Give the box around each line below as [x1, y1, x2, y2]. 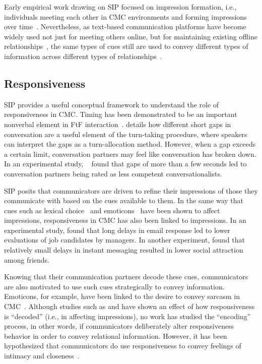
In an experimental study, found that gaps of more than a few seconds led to [4, 158, 247, 169]
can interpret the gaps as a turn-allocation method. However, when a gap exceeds [4, 139, 256, 149]
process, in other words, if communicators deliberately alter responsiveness [4, 321, 234, 331]
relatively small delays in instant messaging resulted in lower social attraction [4, 245, 243, 255]
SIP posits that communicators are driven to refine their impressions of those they [4, 185, 258, 196]
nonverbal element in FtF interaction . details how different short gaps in [4, 118, 231, 129]
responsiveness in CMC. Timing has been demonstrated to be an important [4, 109, 237, 119]
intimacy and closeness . [4, 350, 80, 361]
